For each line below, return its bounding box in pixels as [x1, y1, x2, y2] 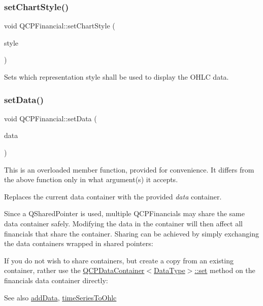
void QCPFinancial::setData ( [4, 113, 97, 123]
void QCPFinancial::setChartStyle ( [4, 20, 115, 31]
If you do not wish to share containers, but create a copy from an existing [4, 255, 234, 265]
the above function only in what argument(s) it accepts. [4, 174, 178, 185]
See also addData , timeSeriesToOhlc [4, 292, 117, 302]
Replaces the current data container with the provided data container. [4, 191, 222, 201]
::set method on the [194, 265, 255, 276]
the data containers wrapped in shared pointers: [4, 238, 153, 249]
